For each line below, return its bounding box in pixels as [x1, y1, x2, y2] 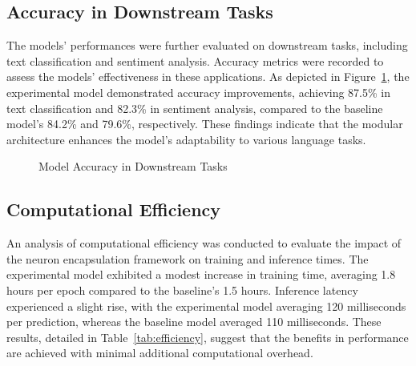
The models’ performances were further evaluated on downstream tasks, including [6, 37, 408, 54]
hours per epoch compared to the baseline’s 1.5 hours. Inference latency [6, 281, 358, 298]
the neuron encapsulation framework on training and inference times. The [6, 250, 369, 267]
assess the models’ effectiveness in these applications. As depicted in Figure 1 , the [6, 68, 410, 85]
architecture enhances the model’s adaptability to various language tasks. [6, 131, 366, 147]
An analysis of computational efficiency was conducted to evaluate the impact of [6, 235, 402, 251]
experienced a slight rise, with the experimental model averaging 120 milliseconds [6, 297, 406, 314]
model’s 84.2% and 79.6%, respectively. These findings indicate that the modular [6, 115, 403, 132]
